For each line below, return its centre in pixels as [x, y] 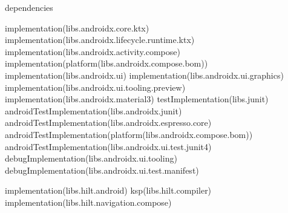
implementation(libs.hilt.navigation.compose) [88, 202]
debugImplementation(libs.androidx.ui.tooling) [91, 158]
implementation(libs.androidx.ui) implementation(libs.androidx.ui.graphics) [144, 75]
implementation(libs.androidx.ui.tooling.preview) [95, 87]
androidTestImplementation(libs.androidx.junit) [93, 110]
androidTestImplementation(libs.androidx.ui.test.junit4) [108, 146]
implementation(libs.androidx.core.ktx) [77, 28]
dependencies [29, 7]
